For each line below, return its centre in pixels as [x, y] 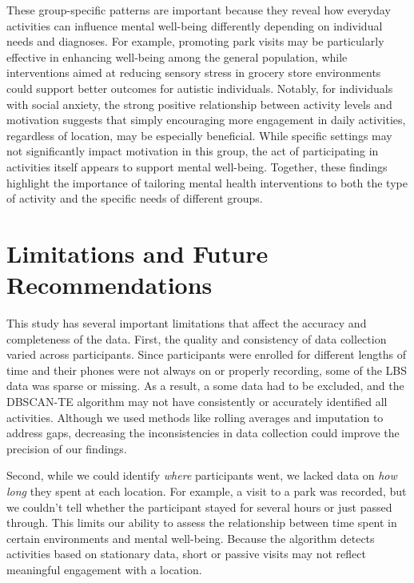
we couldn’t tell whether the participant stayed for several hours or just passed [199, 507]
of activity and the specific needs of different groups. [135, 198]
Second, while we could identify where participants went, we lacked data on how [202, 475]
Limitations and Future [137, 253]
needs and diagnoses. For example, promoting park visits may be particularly [195, 41]
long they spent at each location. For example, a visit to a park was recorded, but [207, 491]
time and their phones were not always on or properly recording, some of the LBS [207, 370]
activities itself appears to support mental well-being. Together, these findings [197, 166]
